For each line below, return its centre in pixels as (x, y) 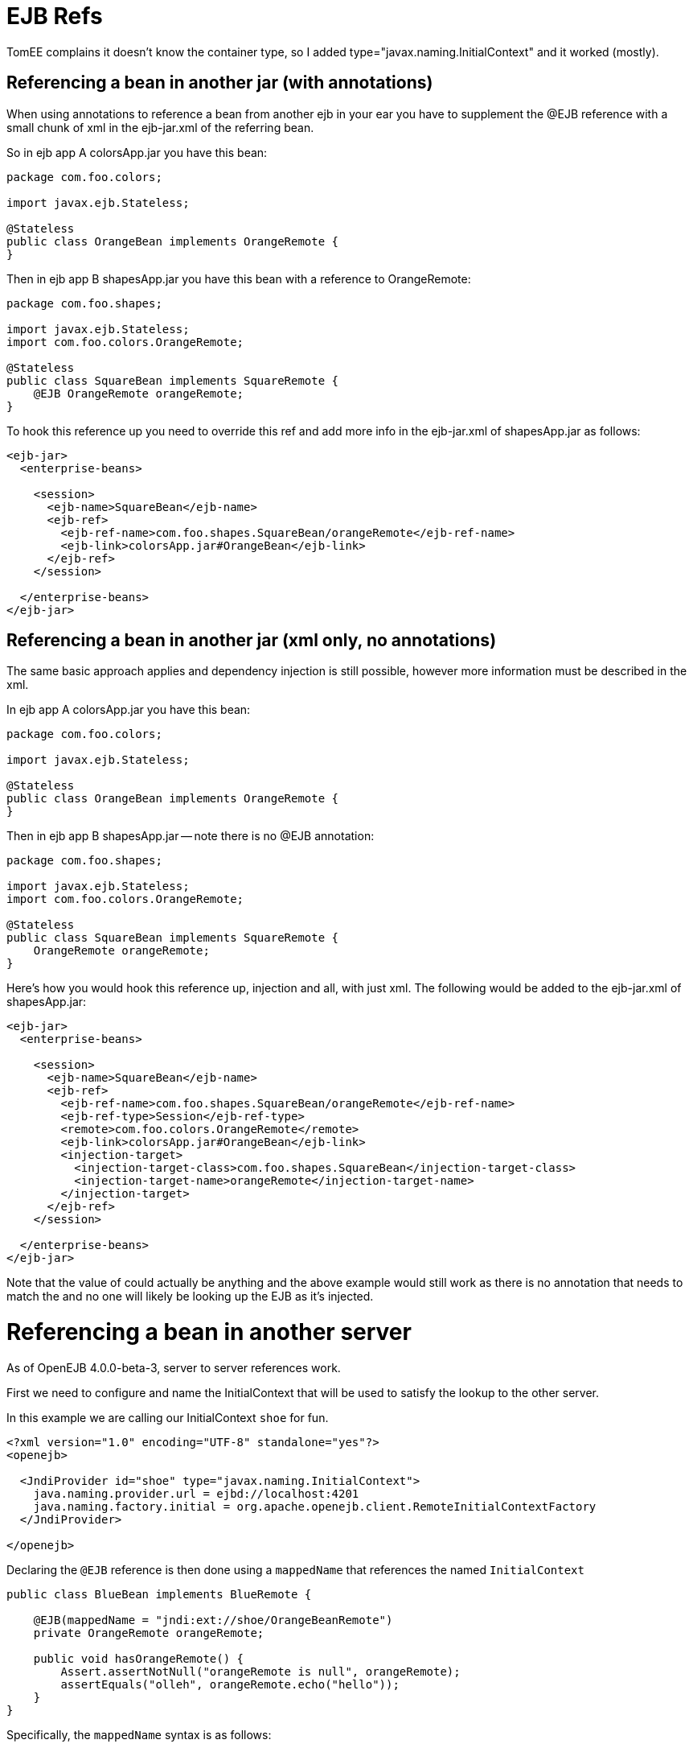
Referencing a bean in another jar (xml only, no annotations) (252, 641)
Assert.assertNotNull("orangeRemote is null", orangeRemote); (260, 1671)
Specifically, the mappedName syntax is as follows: (139, 1734)
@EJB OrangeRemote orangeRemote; (139, 393)
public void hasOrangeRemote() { (139, 1658)
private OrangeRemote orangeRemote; (149, 1633)
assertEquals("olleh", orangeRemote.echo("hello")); (230, 1684)
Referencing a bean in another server (209, 1332)
